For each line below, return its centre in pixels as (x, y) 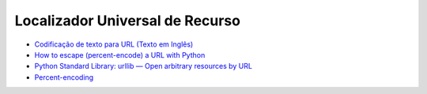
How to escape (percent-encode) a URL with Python (120, 55)
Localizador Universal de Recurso (128, 21)
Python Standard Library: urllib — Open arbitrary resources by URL (144, 66)
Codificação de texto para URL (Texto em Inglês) (114, 44)
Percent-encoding (64, 77)
